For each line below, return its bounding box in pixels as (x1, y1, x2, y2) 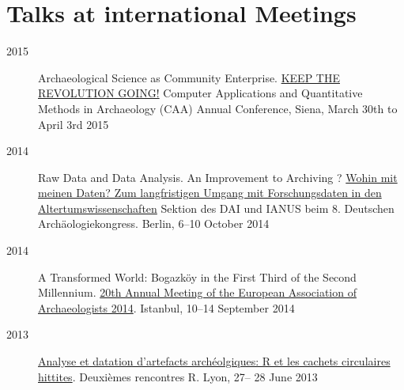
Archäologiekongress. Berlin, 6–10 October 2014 (38, 215, 270, 232)
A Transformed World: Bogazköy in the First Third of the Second (38, 268, 357, 285)
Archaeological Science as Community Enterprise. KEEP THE (38, 69, 340, 85)
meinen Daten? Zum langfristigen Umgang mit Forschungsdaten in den (38, 184, 382, 201)
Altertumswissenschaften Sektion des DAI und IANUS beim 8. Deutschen (38, 199, 395, 216)
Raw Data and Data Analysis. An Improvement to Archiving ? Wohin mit (38, 168, 398, 185)
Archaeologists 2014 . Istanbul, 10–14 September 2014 (38, 299, 295, 316)
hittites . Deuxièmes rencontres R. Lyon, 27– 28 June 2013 (38, 368, 318, 384)
